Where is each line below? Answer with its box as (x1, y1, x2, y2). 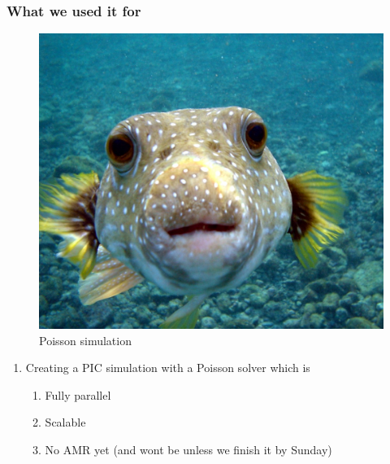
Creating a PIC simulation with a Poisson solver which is (25, 359, 310, 376)
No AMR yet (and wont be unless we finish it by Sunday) (45, 440, 332, 457)
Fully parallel (45, 386, 111, 403)
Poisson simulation (39, 331, 132, 348)
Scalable (45, 414, 86, 431)
